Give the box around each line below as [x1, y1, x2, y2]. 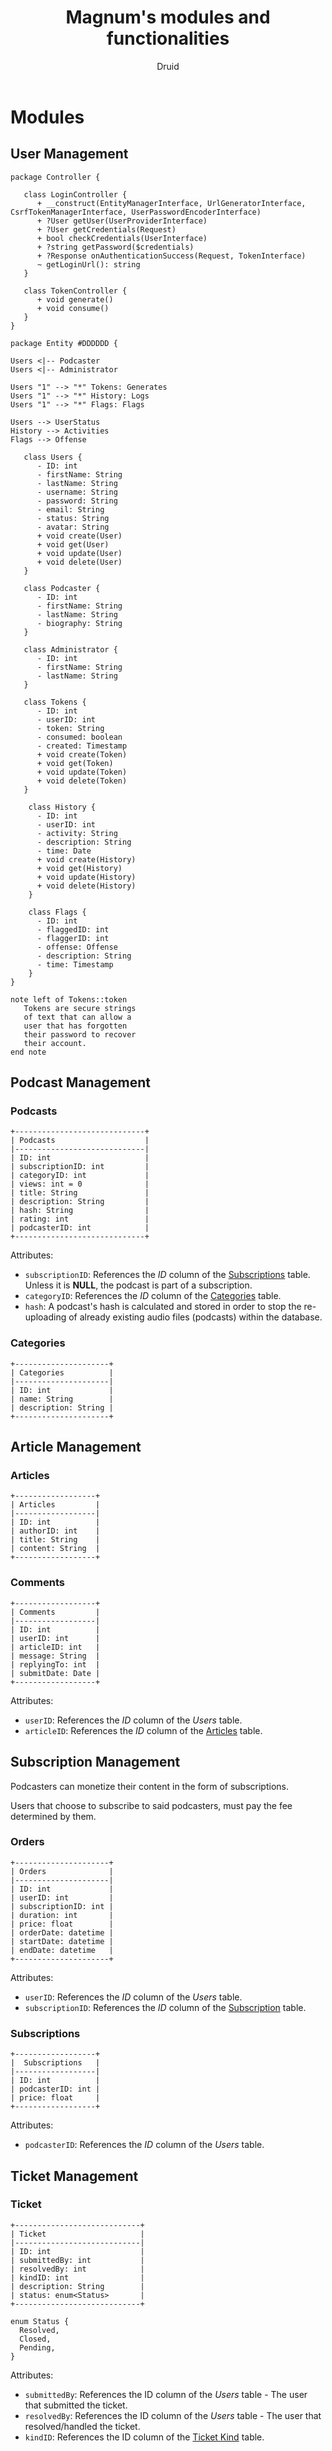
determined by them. [10, 1810, 97, 1822]
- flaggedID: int [36, 924, 110, 935]
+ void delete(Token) [36, 776, 128, 786]
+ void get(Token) [36, 758, 114, 768]
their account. [23, 1038, 87, 1048]
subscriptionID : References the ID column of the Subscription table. [24, 2001, 307, 2013]
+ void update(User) [36, 548, 123, 558]
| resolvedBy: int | [10, 2264, 145, 2274]
